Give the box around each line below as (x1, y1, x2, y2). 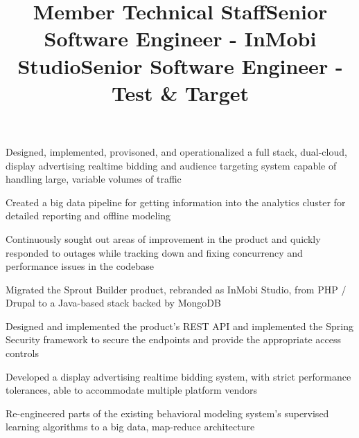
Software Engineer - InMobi (44, 24, 317, 53)
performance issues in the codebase (6, 259, 154, 273)
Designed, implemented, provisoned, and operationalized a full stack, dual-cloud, (6, 144, 347, 158)
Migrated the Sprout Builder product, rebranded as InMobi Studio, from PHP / (6, 282, 347, 296)
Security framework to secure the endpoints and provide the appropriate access (6, 332, 341, 347)
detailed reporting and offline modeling (6, 208, 171, 223)
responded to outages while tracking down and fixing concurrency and (6, 245, 303, 259)
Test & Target (111, 78, 249, 107)
